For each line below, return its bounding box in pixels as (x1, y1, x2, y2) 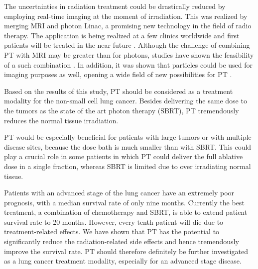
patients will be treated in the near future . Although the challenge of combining (4, 40, 250, 50)
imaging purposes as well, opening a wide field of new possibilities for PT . (4, 69, 232, 80)
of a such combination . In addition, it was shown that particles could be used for (4, 59, 253, 70)
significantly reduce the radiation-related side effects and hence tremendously (4, 236, 239, 247)
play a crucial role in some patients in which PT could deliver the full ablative (4, 151, 243, 162)
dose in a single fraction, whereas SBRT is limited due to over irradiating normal (4, 161, 251, 171)
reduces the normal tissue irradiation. (4, 115, 119, 125)
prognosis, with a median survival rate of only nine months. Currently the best (4, 197, 245, 207)
